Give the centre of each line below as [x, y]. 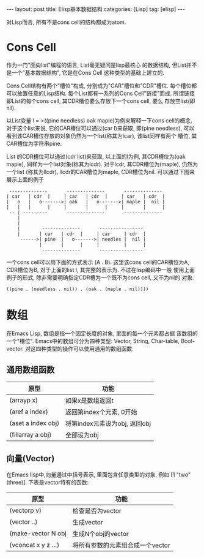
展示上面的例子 [25, 179]
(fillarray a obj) [31, 434]
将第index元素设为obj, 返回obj [108, 423]
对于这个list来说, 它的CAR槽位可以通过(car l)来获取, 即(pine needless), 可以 [100, 128]
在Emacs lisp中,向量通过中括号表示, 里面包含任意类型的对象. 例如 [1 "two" [99, 474]
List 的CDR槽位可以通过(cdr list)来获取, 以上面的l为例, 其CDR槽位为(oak [96, 156]
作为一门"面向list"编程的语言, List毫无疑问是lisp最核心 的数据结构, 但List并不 [102, 65]
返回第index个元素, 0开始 [101, 412]
